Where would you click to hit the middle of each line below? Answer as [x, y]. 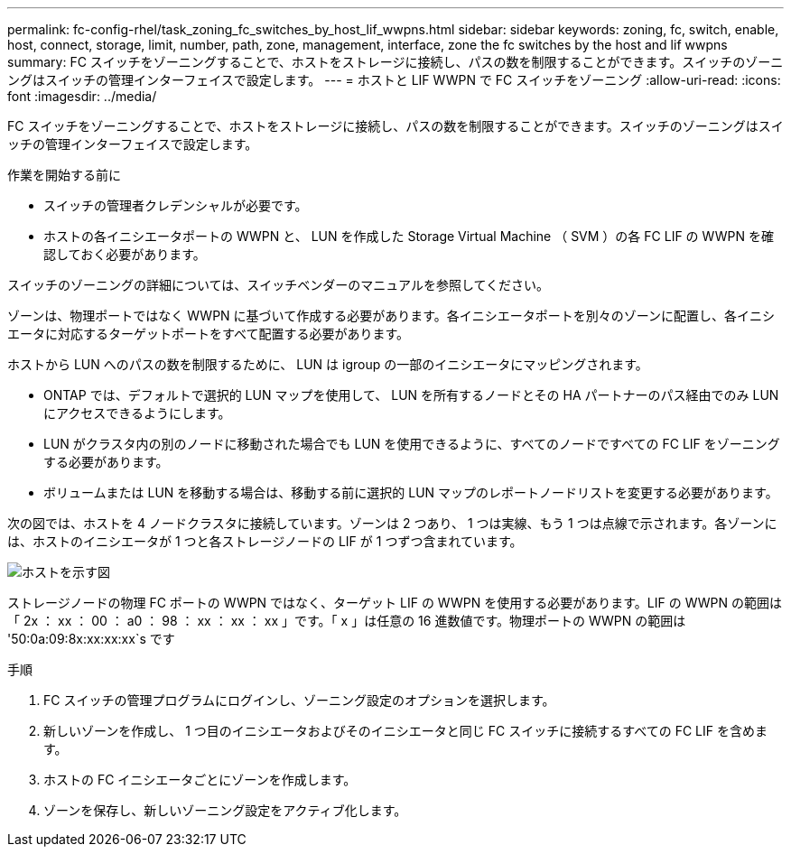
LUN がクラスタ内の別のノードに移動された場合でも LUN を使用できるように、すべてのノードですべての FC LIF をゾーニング [412, 444]
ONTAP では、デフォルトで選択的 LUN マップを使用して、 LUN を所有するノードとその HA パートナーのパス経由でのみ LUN [411, 395]
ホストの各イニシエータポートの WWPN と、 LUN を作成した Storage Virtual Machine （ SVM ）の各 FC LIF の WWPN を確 [409, 236]
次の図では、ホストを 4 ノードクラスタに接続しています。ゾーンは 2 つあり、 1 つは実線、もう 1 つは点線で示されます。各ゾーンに [392, 523]
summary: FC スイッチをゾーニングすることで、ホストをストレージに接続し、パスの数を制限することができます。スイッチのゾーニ [395, 62]
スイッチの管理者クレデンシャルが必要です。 [176, 205]
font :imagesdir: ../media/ [82, 96]
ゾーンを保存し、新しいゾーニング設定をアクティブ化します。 [225, 810]
